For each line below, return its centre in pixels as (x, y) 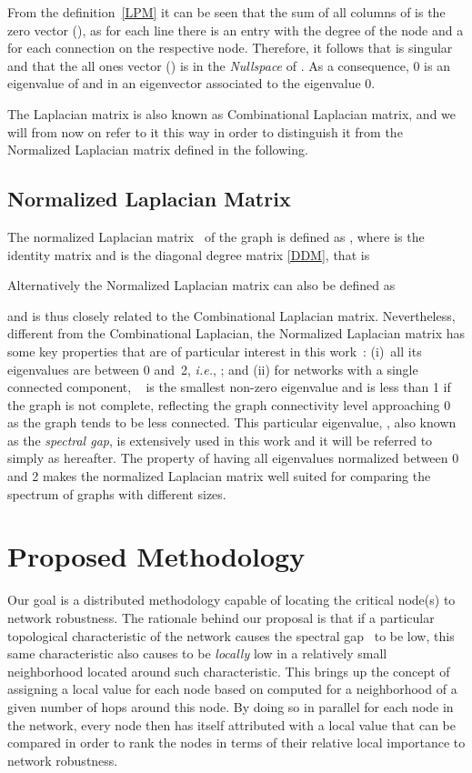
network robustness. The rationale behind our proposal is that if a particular (221, 617)
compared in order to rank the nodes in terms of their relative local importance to (236, 743)
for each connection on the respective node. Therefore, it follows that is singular (230, 48)
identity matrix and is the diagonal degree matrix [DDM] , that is (189, 254)
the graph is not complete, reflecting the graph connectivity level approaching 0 (229, 404)
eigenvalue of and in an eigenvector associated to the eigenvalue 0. (191, 83)
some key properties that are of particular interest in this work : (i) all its (215, 351)
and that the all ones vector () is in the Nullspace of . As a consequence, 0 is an (229, 65)
